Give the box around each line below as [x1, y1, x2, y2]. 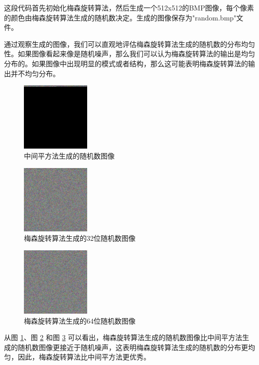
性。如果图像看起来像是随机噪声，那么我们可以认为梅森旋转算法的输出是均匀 [4, 48, 255, 59]
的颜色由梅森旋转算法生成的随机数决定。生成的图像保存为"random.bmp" [4, 12, 237, 22]
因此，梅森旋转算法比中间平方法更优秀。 [17, 352, 150, 362]
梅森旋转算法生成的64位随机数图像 [24, 315, 135, 326]
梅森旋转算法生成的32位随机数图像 [24, 233, 135, 243]
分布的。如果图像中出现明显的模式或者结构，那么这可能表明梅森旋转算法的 [4, 58, 248, 68]
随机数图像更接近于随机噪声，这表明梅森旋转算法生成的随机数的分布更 [17, 342, 248, 352]
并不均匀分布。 [10, 68, 60, 78]
